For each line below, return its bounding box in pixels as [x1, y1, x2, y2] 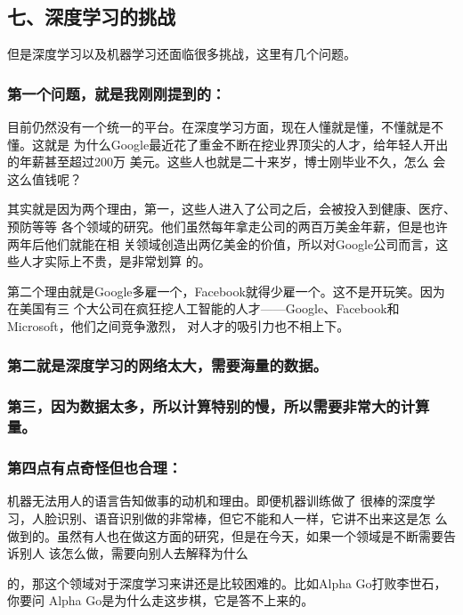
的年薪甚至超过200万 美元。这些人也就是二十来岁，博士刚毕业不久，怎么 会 [7, 152, 446, 171]
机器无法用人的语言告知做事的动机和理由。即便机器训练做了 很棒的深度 [7, 491, 423, 510]
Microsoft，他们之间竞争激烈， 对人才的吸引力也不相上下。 [7, 316, 350, 335]
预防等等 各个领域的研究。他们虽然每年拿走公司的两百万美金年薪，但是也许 [7, 216, 448, 235]
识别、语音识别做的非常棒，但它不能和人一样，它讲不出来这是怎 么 [56, 508, 448, 527]
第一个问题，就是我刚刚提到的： [7, 82, 226, 104]
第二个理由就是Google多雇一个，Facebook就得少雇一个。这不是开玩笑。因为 [7, 281, 445, 300]
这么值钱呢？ [7, 169, 82, 188]
